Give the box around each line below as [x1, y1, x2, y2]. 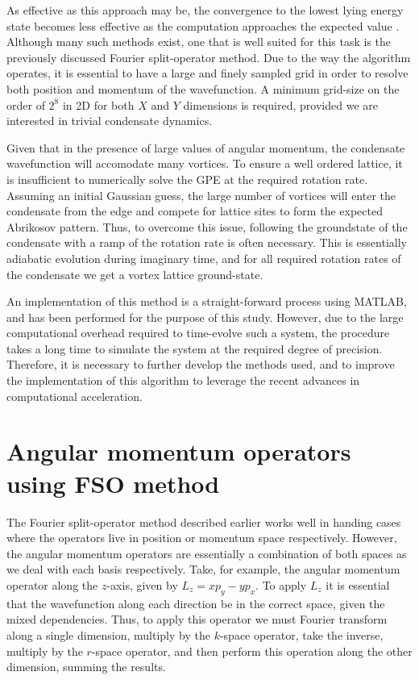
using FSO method [6, 466, 220, 499]
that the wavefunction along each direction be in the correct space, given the [6, 594, 385, 611]
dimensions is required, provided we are [183, 96, 378, 113]
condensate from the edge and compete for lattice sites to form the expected [6, 202, 383, 219]
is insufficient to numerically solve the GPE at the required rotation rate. [6, 170, 368, 187]
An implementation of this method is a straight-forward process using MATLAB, [6, 293, 407, 310]
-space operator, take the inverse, [219, 626, 384, 643]
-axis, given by [106, 576, 178, 593]
